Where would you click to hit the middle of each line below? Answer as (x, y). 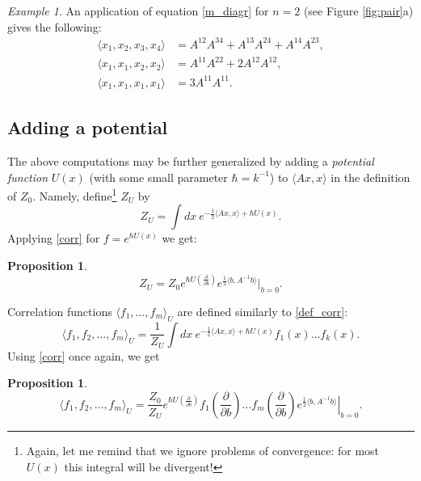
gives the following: (55, 26)
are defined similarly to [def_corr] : (263, 311)
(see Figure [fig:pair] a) (358, 11)
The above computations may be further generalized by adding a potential (191, 160)
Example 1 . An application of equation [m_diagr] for (138, 11)
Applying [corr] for (54, 238)
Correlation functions (60, 311)
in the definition (370, 177)
